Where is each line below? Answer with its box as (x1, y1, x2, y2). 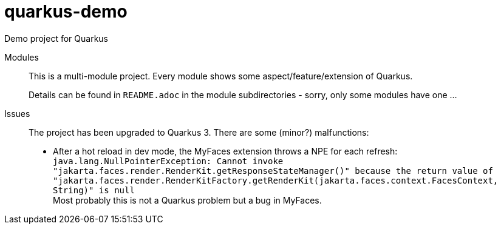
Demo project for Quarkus (4, 33, 108, 44)
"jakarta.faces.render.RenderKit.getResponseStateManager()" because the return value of (53, 165, 493, 176)
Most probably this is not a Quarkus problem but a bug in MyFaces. (53, 194, 322, 205)
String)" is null (53, 185, 135, 195)
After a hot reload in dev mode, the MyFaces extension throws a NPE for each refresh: (53, 145, 398, 156)
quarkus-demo (4, 1, 128, 22)
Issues (4, 108, 30, 119)
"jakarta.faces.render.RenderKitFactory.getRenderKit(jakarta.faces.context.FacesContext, (53, 175, 499, 185)
